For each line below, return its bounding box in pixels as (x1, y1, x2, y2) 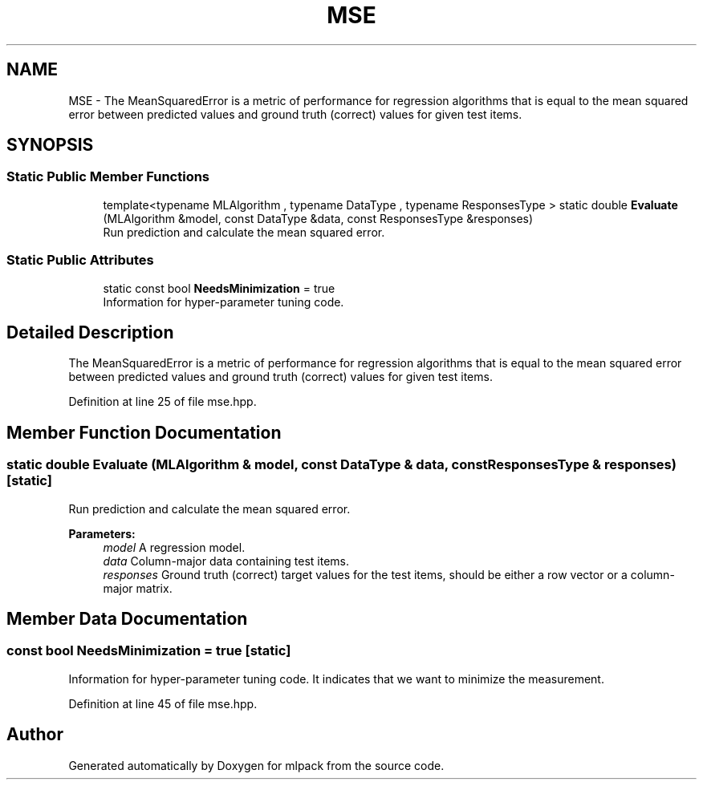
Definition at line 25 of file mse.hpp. (68, 395, 257, 409)
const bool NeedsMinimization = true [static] (6, 642, 291, 659)
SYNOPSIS (6, 135, 94, 156)
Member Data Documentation (6, 609, 248, 630)
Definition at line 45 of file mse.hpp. (68, 696, 258, 711)
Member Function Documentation (6, 422, 282, 443)
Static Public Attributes (6, 252, 154, 269)
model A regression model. (103, 540, 246, 554)
